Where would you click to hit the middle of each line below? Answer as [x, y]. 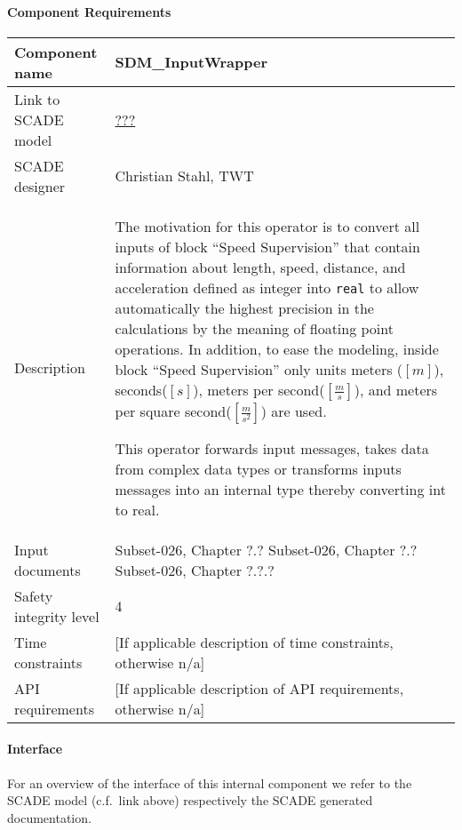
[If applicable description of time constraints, [254, 642]
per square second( [173, 411]
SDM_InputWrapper [191, 62]
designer [40, 186]
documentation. [49, 817]
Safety [34, 595]
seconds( [141, 389]
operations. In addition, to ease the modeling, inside [277, 348]
